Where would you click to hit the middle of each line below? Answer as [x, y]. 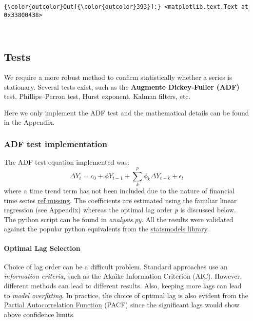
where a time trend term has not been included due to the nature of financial [119, 191]
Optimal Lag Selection [42, 248]
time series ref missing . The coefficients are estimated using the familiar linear [120, 200]
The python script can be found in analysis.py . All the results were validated [119, 219]
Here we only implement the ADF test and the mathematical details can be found [126, 112]
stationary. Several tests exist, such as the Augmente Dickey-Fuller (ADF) [122, 86]
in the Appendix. [29, 122]
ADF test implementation [56, 144]
